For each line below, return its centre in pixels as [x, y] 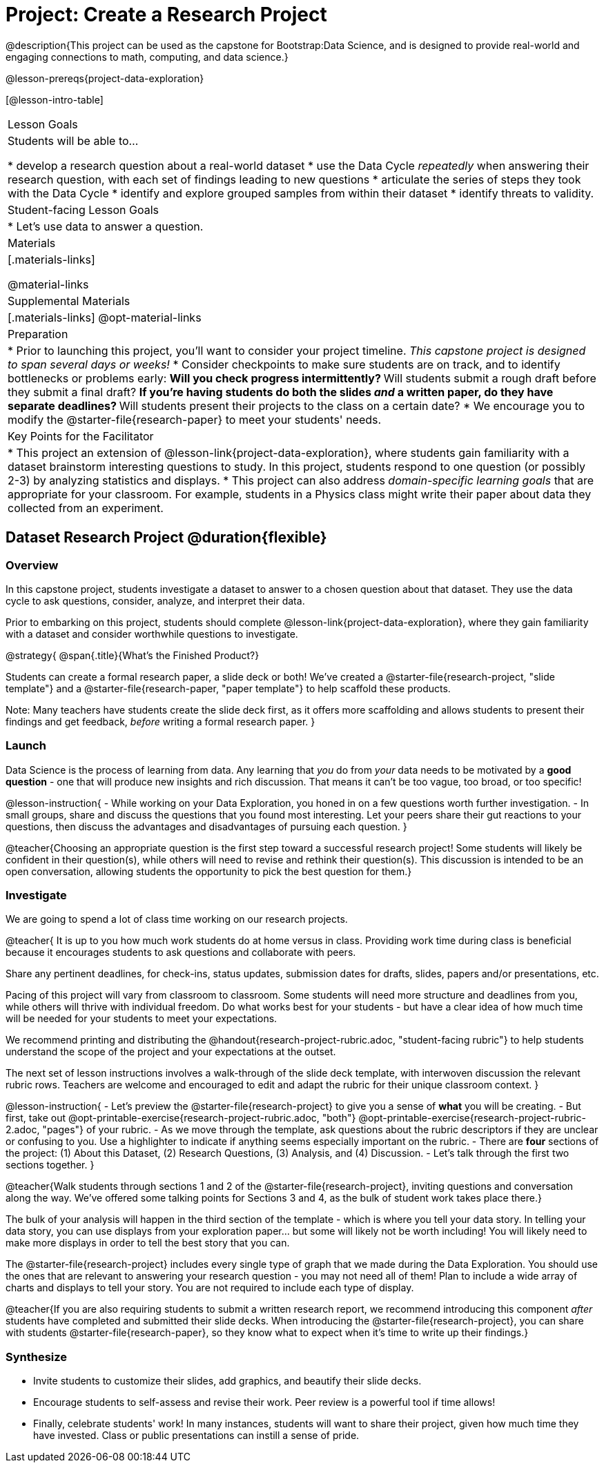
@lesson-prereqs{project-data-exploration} [105, 78]
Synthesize [37, 1357]
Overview [32, 565]
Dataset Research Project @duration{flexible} [166, 538]
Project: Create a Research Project [166, 14]
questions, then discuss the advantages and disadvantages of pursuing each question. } [206, 826]
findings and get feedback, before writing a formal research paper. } [160, 721]
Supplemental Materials [69, 301]
